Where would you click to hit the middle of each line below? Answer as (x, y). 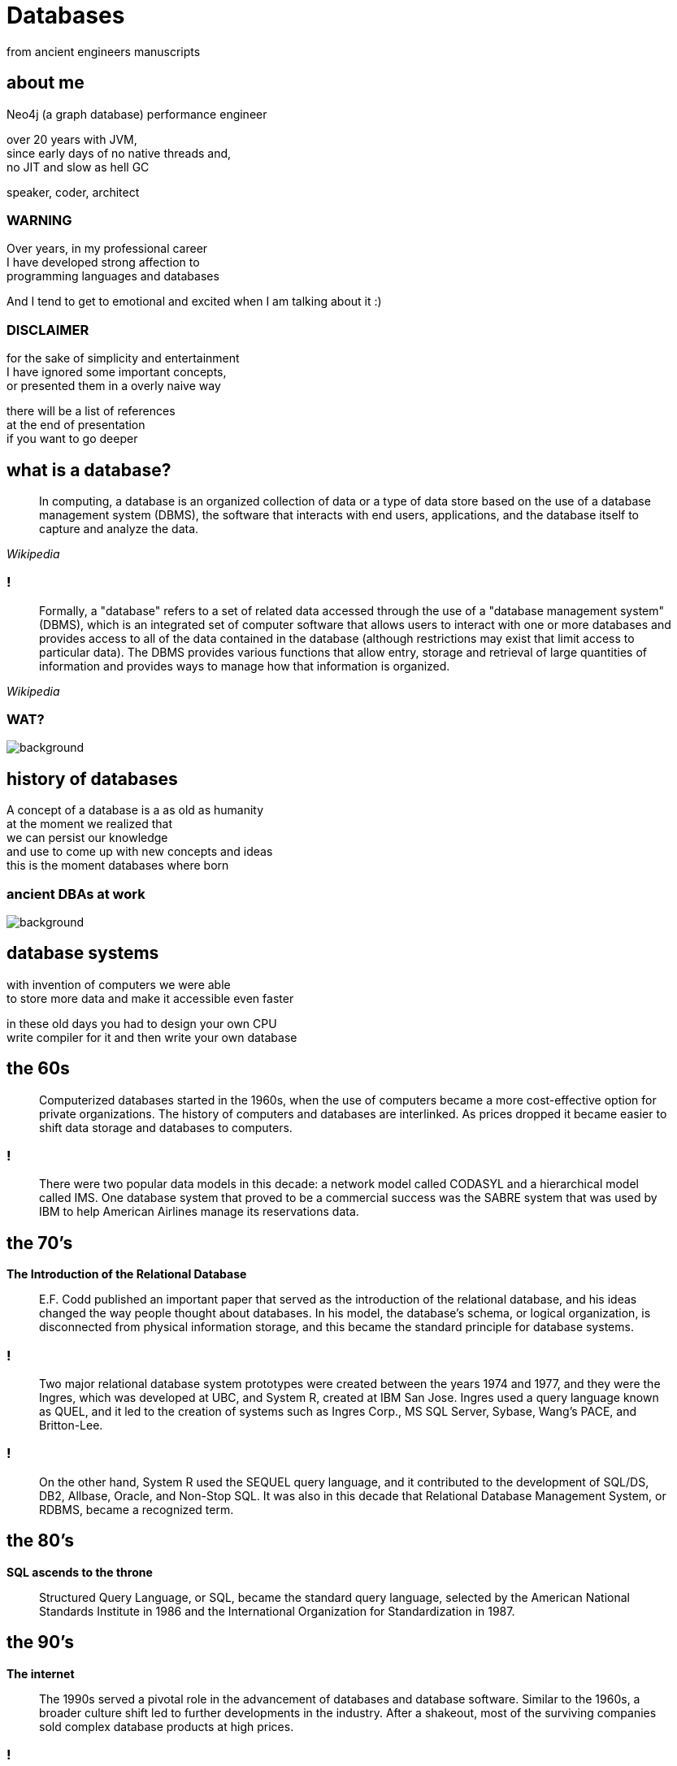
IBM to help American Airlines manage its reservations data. (199, 1212)
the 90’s (40, 1642)
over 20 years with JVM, (72, 139)
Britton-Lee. (71, 1425)
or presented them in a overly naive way (114, 386)
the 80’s (40, 1541)
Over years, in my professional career (107, 249)
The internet (41, 1673)
